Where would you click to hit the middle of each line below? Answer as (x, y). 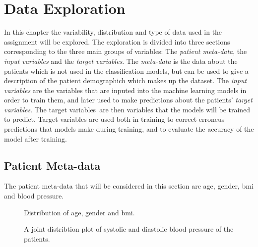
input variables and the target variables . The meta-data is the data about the (121, 61)
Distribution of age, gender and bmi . (79, 212)
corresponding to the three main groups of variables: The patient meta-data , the (126, 51)
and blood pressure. (34, 196)
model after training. (35, 138)
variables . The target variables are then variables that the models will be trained (127, 109)
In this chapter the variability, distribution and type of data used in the (113, 32)
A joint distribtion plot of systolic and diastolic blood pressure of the (129, 229)
